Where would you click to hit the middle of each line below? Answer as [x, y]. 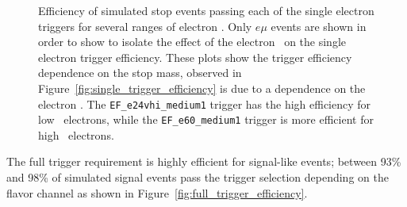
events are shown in [319, 26]
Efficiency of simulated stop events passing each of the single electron [206, 10]
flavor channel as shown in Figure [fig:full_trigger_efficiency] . [157, 192]
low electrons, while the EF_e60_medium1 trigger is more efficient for [206, 119]
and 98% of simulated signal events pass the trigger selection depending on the [198, 177]
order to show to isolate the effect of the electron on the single [192, 42]
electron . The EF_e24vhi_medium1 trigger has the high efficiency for [205, 103]
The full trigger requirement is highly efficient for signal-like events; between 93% [204, 161]
